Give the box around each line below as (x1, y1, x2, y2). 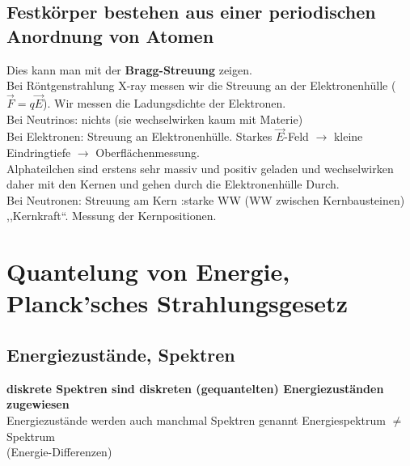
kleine (333, 128, 363, 145)
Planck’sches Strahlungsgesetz (6, 286, 348, 320)
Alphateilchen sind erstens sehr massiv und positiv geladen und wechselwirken (6, 159, 394, 176)
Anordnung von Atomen (6, 23, 214, 48)
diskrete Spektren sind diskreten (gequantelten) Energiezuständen (6, 379, 384, 396)
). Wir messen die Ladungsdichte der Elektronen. (43, 95, 286, 111)
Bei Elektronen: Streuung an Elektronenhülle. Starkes (6, 128, 273, 145)
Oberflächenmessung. (95, 144, 200, 160)
